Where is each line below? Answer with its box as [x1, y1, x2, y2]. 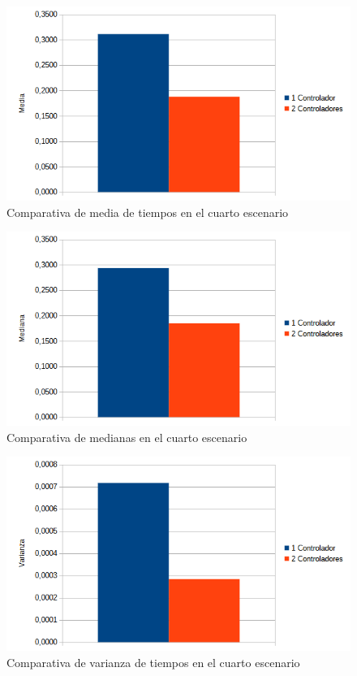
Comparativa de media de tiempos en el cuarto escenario [6, 203, 289, 220]
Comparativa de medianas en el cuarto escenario [6, 428, 247, 445]
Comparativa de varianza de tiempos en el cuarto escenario [6, 653, 300, 670]
